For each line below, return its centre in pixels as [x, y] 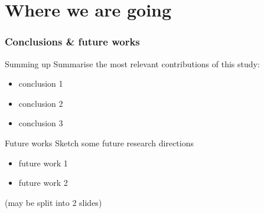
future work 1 [43, 163]
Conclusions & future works [72, 42]
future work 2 [43, 183]
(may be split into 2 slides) [53, 202]
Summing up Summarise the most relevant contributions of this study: [132, 63]
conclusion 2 [41, 103]
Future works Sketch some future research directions [100, 142]
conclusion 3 [41, 123]
